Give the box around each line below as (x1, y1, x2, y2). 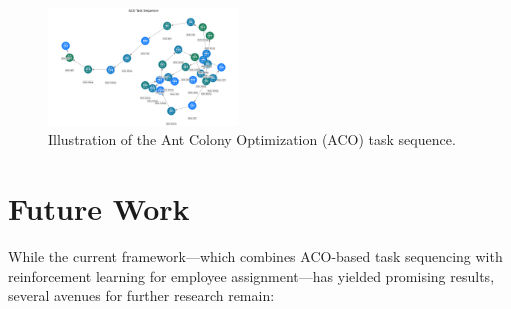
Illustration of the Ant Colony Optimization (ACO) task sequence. (48, 129, 456, 150)
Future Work (8, 188, 190, 229)
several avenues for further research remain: (8, 285, 275, 306)
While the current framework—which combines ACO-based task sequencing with (8, 246, 503, 267)
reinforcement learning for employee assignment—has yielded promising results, (8, 265, 495, 286)
